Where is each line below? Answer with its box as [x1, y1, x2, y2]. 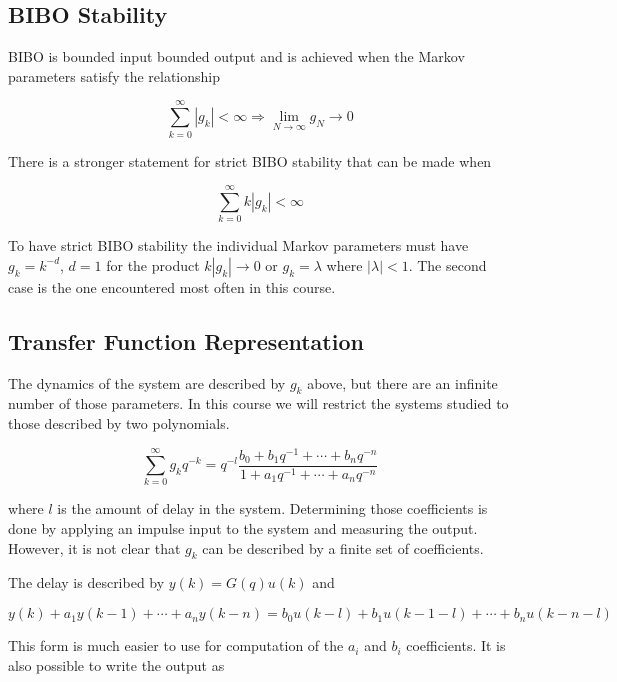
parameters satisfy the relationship [8, 65, 220, 86]
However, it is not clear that [8, 537, 181, 558]
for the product [106, 254, 200, 275]
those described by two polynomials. [8, 413, 230, 434]
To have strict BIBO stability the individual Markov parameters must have [8, 235, 469, 256]
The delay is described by [8, 572, 165, 593]
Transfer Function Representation [8, 325, 364, 356]
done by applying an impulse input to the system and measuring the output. [8, 518, 478, 539]
